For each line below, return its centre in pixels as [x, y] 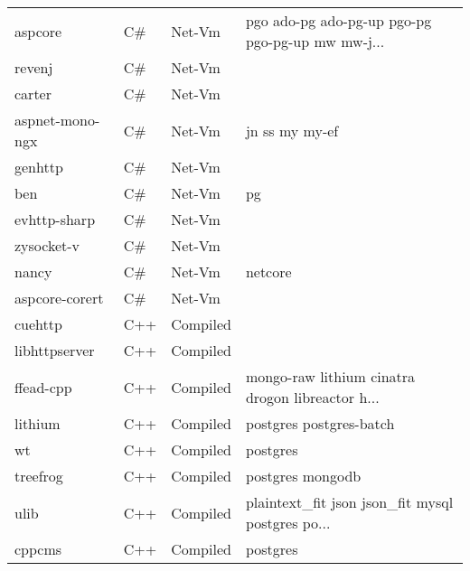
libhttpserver [55, 350]
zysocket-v [47, 245]
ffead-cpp [43, 387]
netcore [268, 271]
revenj [34, 67]
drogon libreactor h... [312, 397]
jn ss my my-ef [292, 130]
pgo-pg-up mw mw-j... [315, 41]
